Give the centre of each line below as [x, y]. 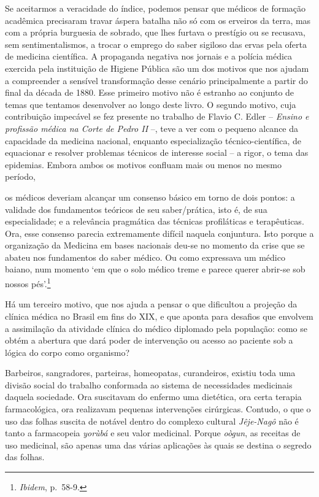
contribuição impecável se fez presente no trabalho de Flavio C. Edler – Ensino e [157, 116]
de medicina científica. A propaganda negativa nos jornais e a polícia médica [149, 56]
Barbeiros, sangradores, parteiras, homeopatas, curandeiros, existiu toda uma [150, 373]
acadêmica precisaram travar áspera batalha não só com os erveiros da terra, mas [158, 20]
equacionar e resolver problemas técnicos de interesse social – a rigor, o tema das [157, 152]
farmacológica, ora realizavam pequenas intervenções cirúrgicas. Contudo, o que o [158, 409]
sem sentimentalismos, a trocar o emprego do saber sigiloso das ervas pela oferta [156, 44]
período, [20, 176]
